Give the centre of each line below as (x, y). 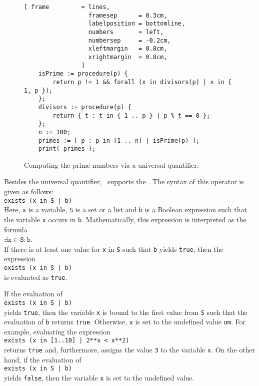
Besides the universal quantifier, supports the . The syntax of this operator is (124, 181)
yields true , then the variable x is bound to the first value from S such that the (126, 312)
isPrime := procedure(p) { (83, 74)
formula (16, 229)
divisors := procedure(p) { (85, 107)
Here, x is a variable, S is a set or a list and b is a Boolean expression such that (125, 210)
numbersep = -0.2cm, (129, 40)
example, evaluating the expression (57, 331)
